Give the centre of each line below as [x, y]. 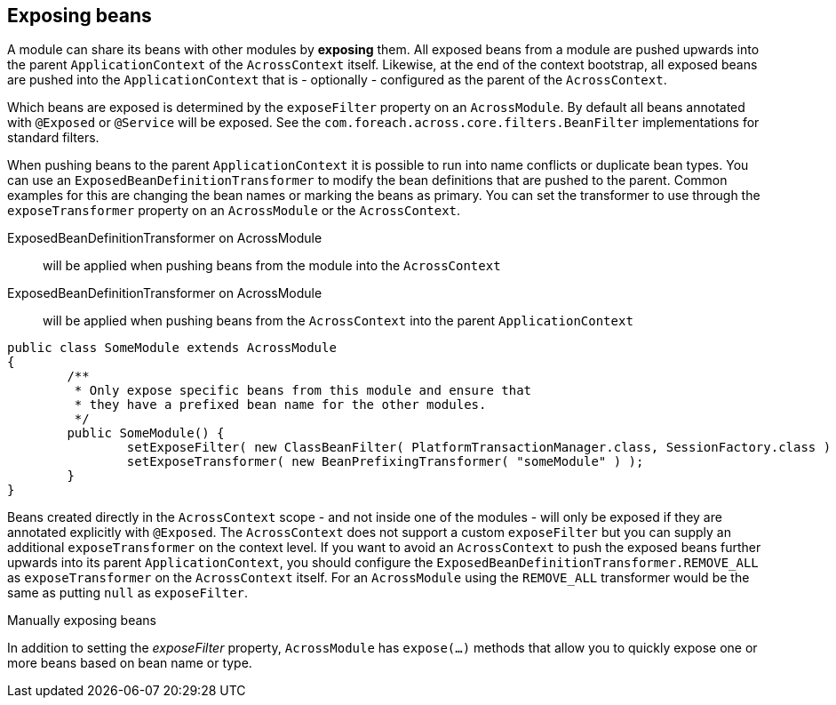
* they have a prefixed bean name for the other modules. [280, 405]
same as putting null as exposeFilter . [128, 593]
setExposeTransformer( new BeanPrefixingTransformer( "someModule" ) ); [385, 462]
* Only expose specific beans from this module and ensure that [303, 391]
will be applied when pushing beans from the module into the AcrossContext [272, 266]
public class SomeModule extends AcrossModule [172, 348]
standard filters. [53, 138]
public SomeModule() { [146, 433]
